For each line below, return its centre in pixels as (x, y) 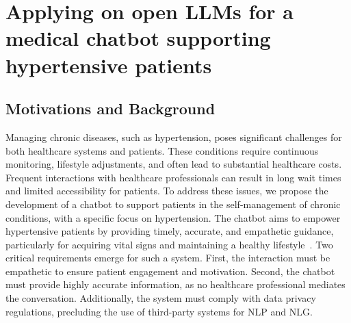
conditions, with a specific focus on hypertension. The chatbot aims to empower (173, 217)
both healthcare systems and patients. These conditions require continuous (162, 150)
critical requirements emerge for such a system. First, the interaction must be (168, 258)
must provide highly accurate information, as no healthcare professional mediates (175, 284)
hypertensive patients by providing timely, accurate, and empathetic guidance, (170, 231)
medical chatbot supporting (138, 38)
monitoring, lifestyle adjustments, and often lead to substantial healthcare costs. (174, 164)
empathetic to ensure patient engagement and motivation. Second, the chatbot (170, 271)
